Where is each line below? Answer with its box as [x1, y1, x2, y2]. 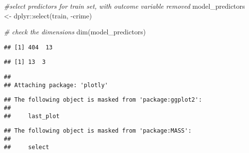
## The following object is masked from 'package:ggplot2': [4, 96, 202, 104]
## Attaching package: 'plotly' [4, 81, 108, 89]
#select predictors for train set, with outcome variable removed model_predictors [4, 1, 245, 11]
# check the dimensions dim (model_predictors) [4, 27, 146, 37]
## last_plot [4, 112, 60, 120]
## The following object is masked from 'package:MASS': [4, 127, 192, 135]
